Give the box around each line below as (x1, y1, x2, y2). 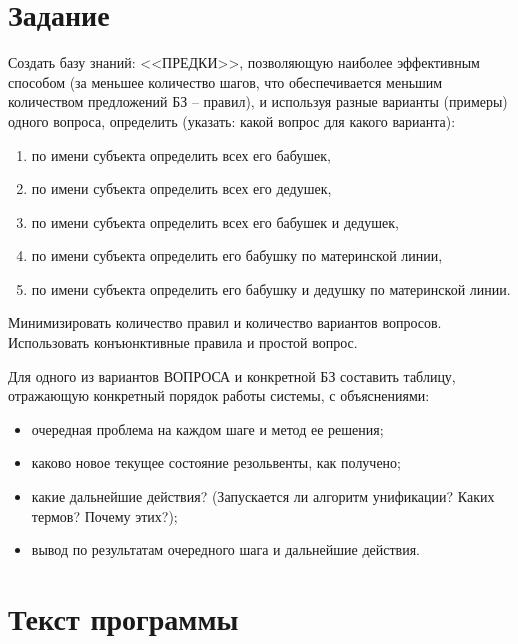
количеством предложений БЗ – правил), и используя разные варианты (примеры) (8, 91, 508, 112)
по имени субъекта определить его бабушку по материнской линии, (31, 245, 443, 266)
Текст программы (8, 598, 239, 638)
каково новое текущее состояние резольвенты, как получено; (31, 452, 402, 473)
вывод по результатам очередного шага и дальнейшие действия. (31, 539, 421, 560)
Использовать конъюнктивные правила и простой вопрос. (8, 332, 358, 353)
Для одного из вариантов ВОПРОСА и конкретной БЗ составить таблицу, (8, 365, 456, 386)
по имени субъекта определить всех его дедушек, (31, 178, 332, 199)
